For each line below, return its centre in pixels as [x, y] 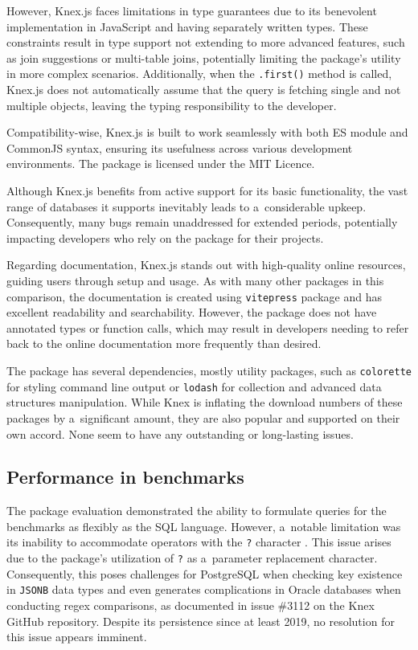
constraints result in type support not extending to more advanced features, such [206, 42]
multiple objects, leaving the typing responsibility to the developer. [172, 105]
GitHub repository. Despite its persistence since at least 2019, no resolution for [201, 621]
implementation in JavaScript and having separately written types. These [187, 26]
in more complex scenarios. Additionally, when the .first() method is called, [199, 74]
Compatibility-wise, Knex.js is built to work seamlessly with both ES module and [207, 132]
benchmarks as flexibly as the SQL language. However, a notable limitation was [204, 526]
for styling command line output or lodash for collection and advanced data [194, 386]
